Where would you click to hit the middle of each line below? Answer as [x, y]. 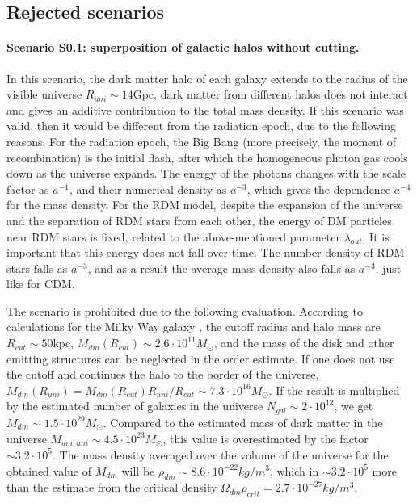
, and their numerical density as [148, 189]
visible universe [44, 94]
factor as [28, 189]
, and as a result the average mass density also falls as [221, 268]
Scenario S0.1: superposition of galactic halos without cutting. [183, 47]
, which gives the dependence [319, 189]
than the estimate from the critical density [112, 487]
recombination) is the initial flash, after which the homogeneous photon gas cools [207, 157]
